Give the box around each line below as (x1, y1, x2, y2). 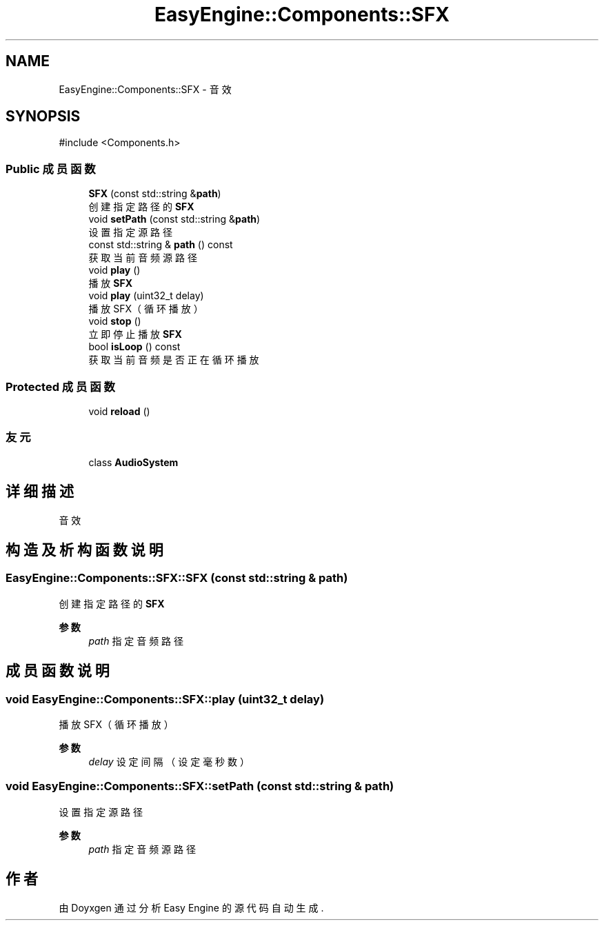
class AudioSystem (88, 456, 179, 468)
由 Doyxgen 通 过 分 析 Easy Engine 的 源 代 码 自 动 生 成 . (59, 901, 324, 914)
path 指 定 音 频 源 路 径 (88, 843, 196, 855)
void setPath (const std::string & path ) (88, 213, 261, 225)
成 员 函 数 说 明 (6, 662, 110, 680)
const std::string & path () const (88, 239, 233, 251)
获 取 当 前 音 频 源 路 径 (88, 252, 197, 264)
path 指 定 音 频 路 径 (88, 634, 184, 647)
